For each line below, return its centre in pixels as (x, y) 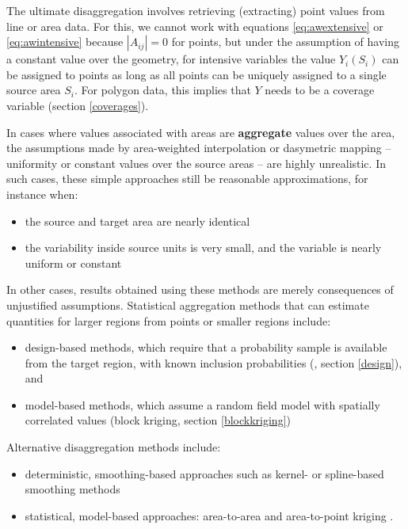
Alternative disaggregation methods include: (114, 447)
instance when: (42, 194)
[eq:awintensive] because (65, 42)
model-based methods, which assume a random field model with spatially (202, 404)
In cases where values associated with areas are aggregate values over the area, (201, 132)
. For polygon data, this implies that (163, 90)
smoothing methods (72, 489)
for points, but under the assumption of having (285, 42)
